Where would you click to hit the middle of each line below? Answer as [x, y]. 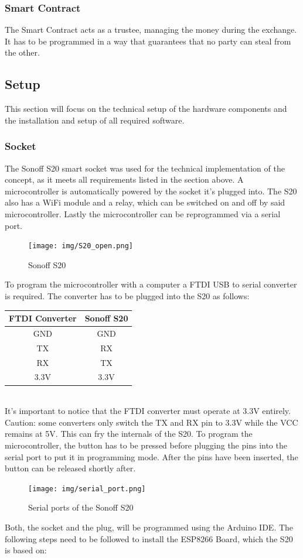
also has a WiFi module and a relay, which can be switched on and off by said [145, 202]
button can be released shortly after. [70, 468]
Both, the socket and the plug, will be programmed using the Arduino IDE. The [149, 527]
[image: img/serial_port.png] [87, 489]
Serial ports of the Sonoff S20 [81, 507]
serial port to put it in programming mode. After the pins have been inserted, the [151, 456]
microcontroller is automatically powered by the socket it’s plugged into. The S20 [151, 191]
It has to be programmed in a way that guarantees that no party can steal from [148, 41]
